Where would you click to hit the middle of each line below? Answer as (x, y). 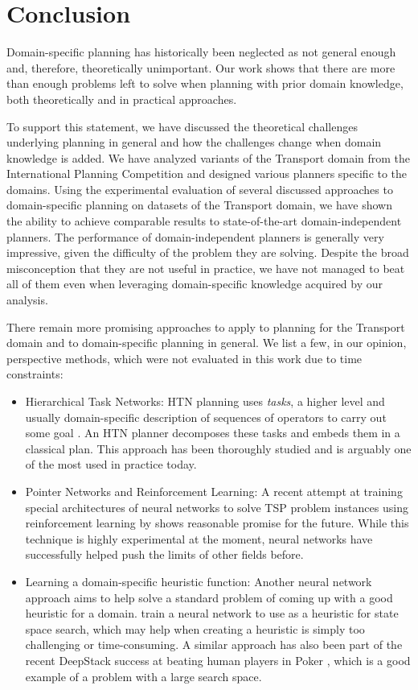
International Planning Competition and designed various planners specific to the (207, 174)
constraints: (35, 374)
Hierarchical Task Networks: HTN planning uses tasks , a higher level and (205, 401)
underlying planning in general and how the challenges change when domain (194, 142)
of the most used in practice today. (111, 464)
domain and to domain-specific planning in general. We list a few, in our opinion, (207, 343)
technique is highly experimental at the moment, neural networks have (199, 538)
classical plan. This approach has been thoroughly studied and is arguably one (218, 448)
